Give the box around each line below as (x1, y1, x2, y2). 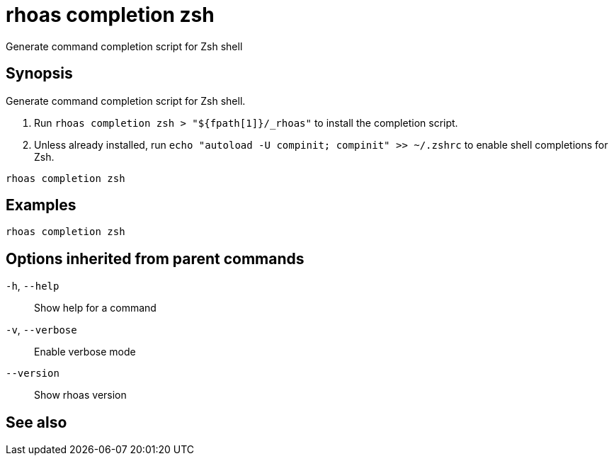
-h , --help (6, 280, 59, 292)
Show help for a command (34, 302, 157, 314)
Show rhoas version (34, 389, 127, 402)
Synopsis (6, 64, 73, 83)
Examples (6, 196, 76, 215)
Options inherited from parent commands (6, 249, 305, 268)
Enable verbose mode (34, 346, 136, 358)
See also (6, 413, 67, 431)
